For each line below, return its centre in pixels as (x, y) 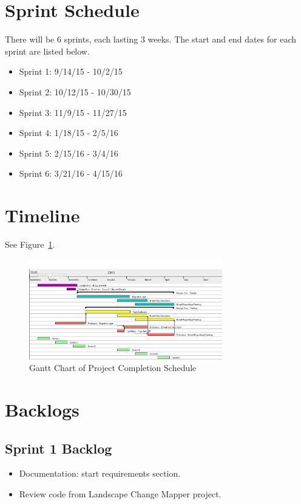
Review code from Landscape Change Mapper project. (120, 494)
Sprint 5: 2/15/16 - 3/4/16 (69, 153)
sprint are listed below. (47, 51)
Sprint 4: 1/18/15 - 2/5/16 (69, 133)
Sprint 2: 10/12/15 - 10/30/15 (75, 91)
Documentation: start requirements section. (100, 473)
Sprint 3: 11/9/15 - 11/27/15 (73, 112)
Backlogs (42, 410)
